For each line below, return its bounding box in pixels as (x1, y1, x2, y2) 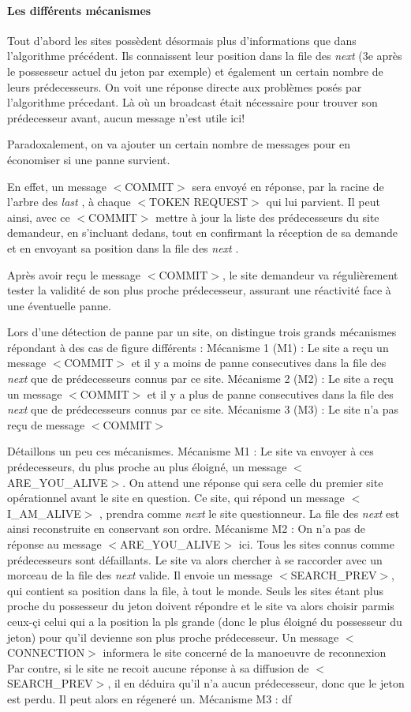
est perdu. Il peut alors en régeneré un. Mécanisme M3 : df (7, 690, 292, 706)
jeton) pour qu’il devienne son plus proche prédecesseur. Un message (7, 628, 339, 645)
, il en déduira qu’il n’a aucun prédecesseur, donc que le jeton (107, 675, 405, 691)
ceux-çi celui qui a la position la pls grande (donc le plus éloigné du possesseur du (7, 613, 402, 629)
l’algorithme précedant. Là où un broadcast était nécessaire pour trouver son (7, 94, 378, 111)
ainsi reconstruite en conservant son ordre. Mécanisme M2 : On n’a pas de (7, 520, 366, 537)
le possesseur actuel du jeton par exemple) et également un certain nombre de (7, 62, 383, 79)
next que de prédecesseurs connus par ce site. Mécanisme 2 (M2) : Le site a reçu (7, 370, 394, 387)
